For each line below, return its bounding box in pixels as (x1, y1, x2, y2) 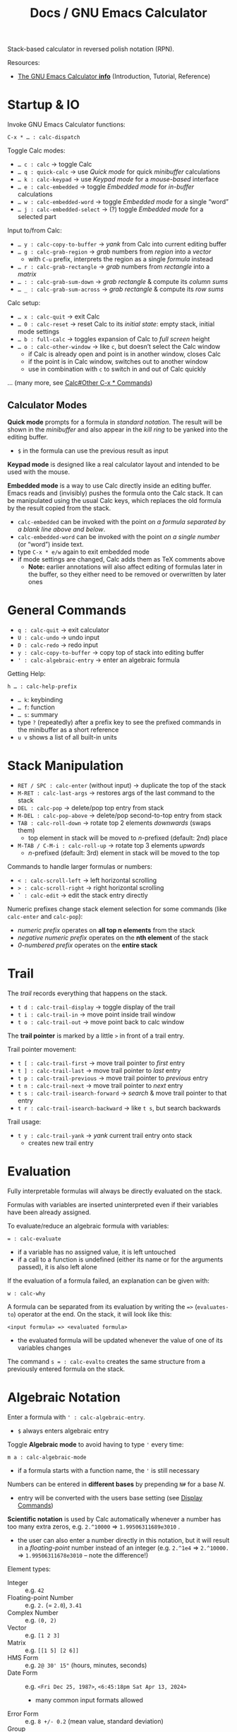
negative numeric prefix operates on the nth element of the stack (17, 933, 209, 942)
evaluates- (197, 1303, 229, 1311)
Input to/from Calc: (7, 226, 62, 235)
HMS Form (7, 1653, 39, 1661)
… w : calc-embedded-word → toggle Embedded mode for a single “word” (17, 198, 229, 206)
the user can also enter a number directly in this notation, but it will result (17, 1536, 230, 1544)
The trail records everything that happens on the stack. (7, 989, 168, 997)
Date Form (7, 1668, 38, 1677)
